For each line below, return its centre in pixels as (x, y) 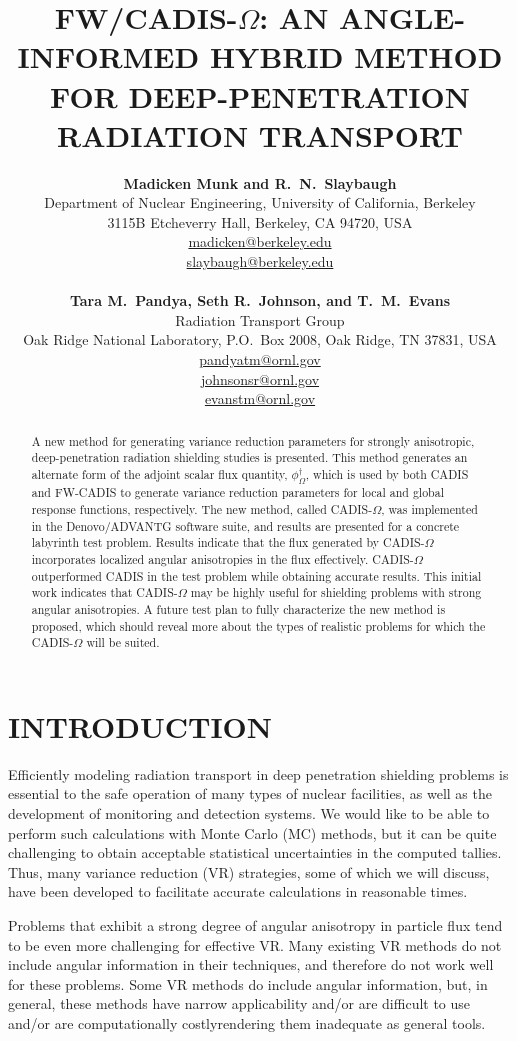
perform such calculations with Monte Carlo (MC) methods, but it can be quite (252, 832)
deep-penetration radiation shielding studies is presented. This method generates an (249, 457)
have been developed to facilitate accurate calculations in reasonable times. (238, 891)
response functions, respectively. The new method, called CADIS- (202, 508)
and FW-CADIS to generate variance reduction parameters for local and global (237, 492)
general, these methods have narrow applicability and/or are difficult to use (239, 1003)
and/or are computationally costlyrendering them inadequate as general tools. (247, 1022)
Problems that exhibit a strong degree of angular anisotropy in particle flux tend (255, 924)
